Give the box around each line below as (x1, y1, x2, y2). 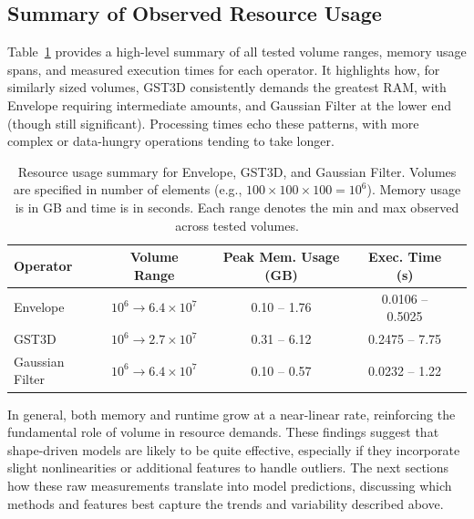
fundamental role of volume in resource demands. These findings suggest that (7, 422, 439, 441)
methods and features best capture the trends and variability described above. (7, 493, 444, 513)
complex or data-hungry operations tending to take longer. (7, 131, 335, 151)
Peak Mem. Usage (222, 247, 340, 266)
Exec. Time (368, 247, 442, 266)
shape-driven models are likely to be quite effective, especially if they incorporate (7, 440, 460, 459)
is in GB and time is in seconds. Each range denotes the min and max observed (15, 197, 459, 216)
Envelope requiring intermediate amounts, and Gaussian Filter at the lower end (7, 95, 452, 114)
